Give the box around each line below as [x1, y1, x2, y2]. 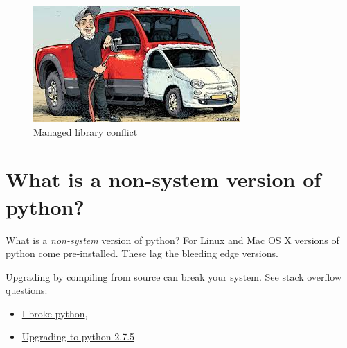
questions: [6, 283, 48, 297]
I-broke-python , [21, 306, 88, 320]
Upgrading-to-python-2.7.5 [21, 329, 135, 344]
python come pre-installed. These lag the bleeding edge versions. [6, 246, 278, 261]
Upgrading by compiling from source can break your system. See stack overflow [6, 269, 342, 284]
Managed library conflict [33, 124, 138, 139]
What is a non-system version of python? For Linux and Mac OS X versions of [6, 232, 339, 247]
